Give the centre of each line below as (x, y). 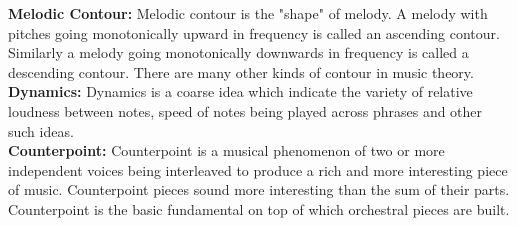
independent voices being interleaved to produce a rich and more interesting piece (258, 169)
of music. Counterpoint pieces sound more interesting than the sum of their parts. (259, 189)
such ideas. (41, 130)
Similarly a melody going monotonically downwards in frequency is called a (238, 52)
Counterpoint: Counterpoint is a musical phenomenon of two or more (226, 150)
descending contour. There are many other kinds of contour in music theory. (241, 71)
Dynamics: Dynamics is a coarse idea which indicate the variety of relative (240, 91)
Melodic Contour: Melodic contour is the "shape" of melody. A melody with (248, 13)
